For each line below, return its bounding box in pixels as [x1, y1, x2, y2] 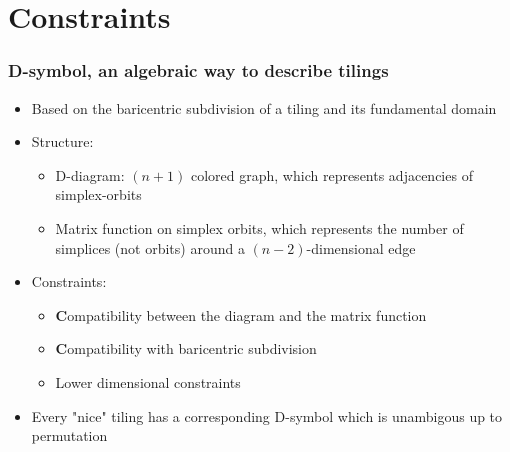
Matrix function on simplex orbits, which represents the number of [55, 217, 464, 238]
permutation [31, 425, 108, 446]
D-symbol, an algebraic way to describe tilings [8, 58, 389, 83]
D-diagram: [55, 164, 125, 185]
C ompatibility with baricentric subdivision [55, 338, 317, 359]
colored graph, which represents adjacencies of [191, 164, 473, 185]
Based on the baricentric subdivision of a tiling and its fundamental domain [31, 97, 497, 118]
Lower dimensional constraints [55, 371, 241, 392]
